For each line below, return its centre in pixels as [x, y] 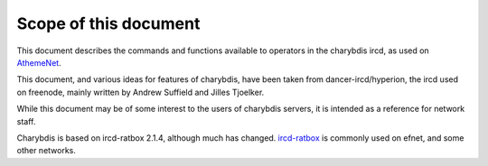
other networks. [47, 151]
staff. [26, 121]
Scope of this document [108, 23]
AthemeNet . [39, 62]
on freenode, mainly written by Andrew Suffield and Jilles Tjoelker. [141, 92]
